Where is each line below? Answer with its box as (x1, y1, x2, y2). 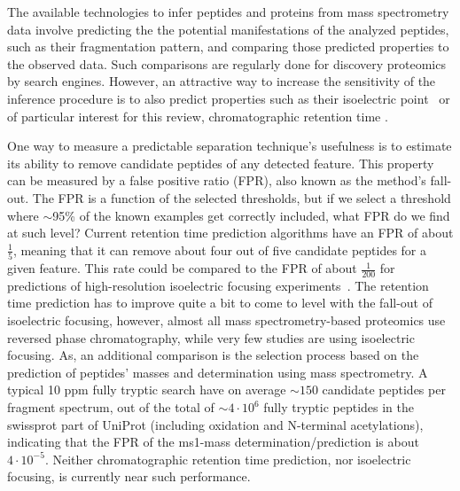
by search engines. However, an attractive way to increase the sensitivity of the (7, 72, 436, 90)
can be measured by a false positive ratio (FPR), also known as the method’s (7, 171, 426, 190)
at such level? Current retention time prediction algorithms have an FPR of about (7, 223, 454, 242)
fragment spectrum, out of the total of (7, 398, 214, 417)
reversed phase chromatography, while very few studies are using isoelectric (7, 328, 415, 347)
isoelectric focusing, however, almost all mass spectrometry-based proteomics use (7, 311, 446, 330)
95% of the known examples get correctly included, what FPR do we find (52, 206, 450, 224)
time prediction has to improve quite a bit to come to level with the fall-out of (7, 293, 433, 312)
